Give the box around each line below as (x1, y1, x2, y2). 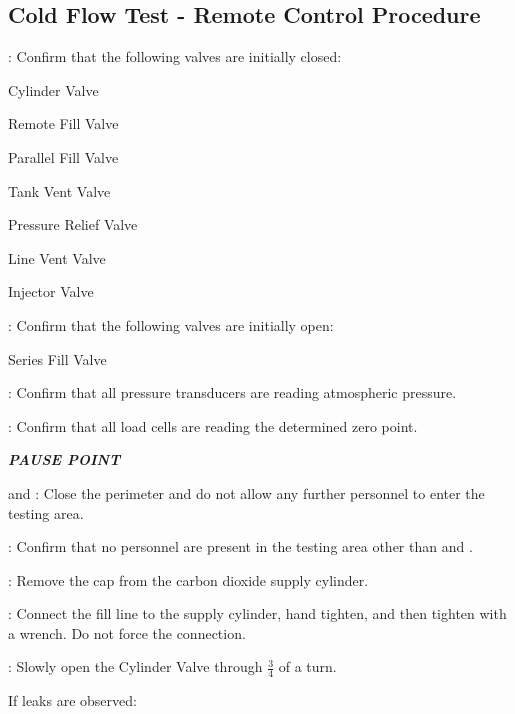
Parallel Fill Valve (8, 146, 119, 167)
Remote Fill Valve (8, 113, 119, 134)
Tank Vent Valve (8, 180, 111, 201)
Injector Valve (8, 281, 94, 302)
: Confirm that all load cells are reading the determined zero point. (8, 415, 418, 436)
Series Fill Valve (8, 348, 107, 369)
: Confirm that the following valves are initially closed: (8, 46, 342, 67)
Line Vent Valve (8, 247, 106, 268)
